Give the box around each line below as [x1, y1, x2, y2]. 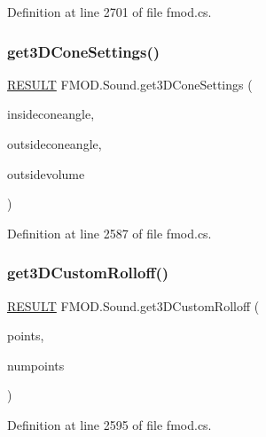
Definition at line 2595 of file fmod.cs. [7, 415, 212, 433]
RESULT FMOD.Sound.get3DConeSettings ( [7, 74, 253, 93]
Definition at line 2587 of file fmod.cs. [7, 223, 212, 242]
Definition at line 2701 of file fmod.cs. [7, 3, 212, 20]
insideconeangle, [7, 105, 95, 123]
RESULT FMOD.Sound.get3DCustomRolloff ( [7, 296, 260, 315]
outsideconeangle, [7, 135, 102, 152]
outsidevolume [7, 164, 85, 183]
